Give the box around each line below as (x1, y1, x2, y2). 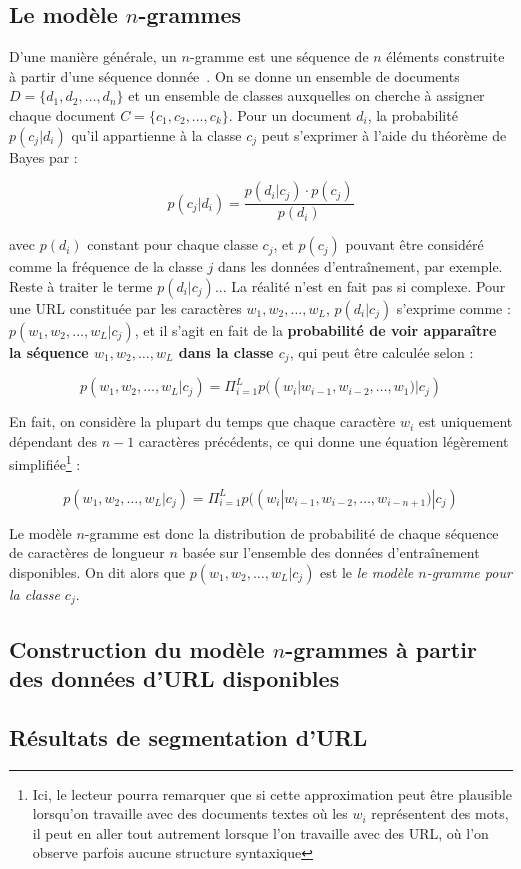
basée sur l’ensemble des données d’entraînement (182, 542, 480, 563)
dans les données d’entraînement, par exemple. (217, 256, 503, 277)
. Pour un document (228, 104, 352, 125)
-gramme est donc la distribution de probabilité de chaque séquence (84, 522, 499, 543)
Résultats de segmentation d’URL (9, 721, 368, 752)
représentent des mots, (371, 803, 509, 824)
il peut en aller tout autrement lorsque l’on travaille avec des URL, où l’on (32, 822, 489, 843)
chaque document (9, 104, 116, 125)
